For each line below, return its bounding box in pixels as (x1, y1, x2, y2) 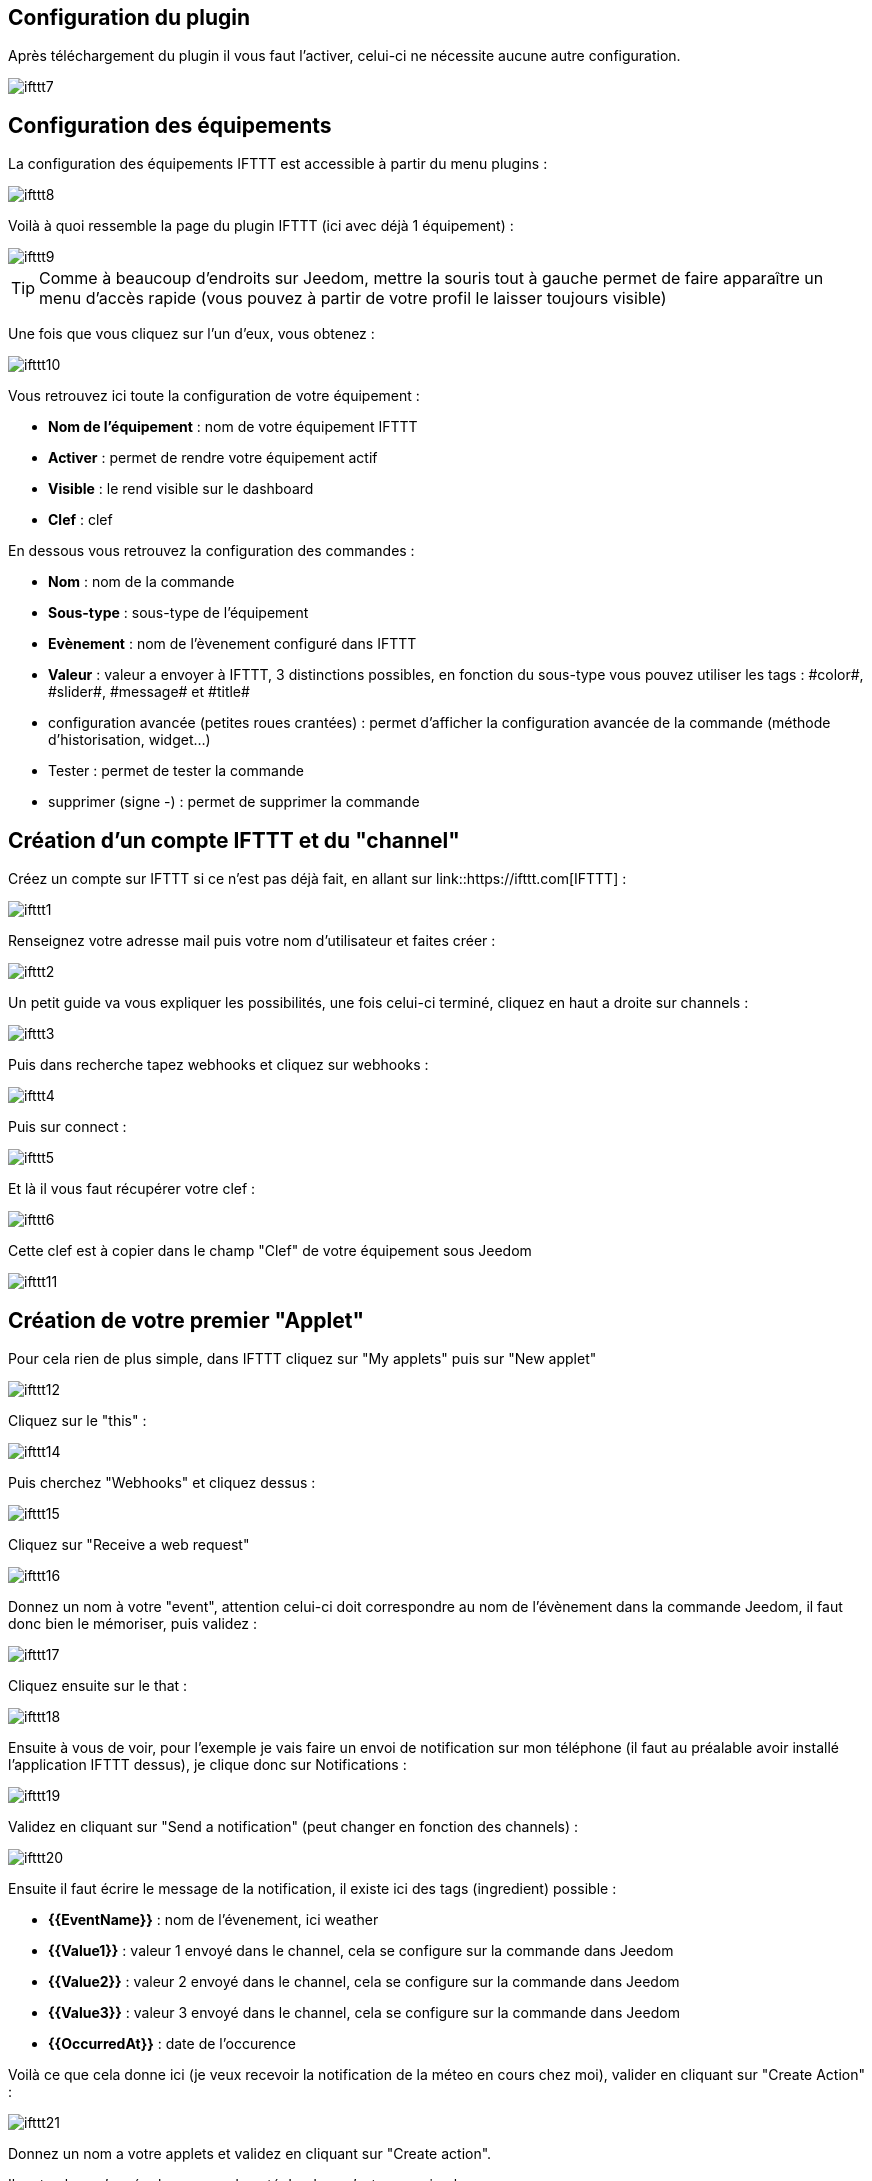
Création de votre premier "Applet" (8, 1307, 365, 1333)
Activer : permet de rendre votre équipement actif (48, 449, 378, 467)
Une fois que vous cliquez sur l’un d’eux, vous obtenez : (8, 325, 375, 343)
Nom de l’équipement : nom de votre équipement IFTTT (48, 418, 418, 436)
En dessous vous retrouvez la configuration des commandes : (8, 542, 415, 560)
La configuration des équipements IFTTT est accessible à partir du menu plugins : (8, 155, 548, 173)
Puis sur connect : (8, 1118, 127, 1136)
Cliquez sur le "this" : (8, 1411, 147, 1429)
